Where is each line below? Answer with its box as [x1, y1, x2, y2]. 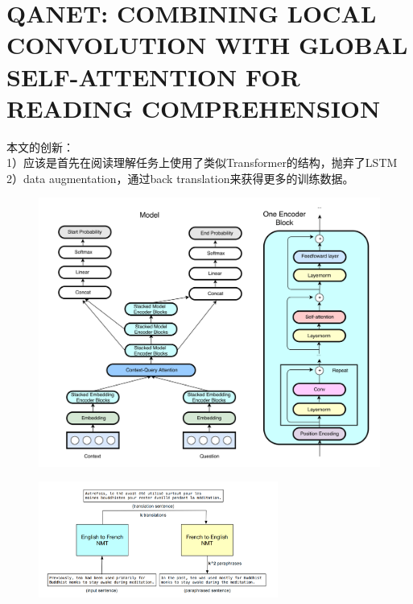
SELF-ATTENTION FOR [6, 60, 300, 93]
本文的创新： [6, 138, 74, 155]
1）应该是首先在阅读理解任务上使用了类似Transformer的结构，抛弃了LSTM [6, 154, 398, 171]
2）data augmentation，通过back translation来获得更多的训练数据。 [6, 169, 354, 186]
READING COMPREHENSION [6, 91, 381, 124]
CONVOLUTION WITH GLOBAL [6, 28, 408, 61]
